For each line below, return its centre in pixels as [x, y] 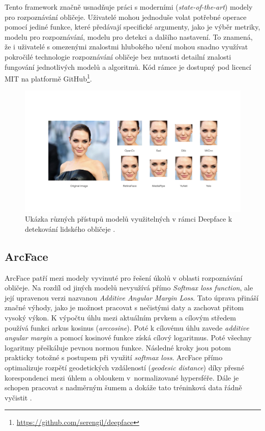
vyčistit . [18, 397]
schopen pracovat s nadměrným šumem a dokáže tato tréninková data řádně [123, 387]
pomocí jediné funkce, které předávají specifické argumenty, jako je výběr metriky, [132, 27]
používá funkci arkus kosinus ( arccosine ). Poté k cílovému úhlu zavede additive [127, 327]
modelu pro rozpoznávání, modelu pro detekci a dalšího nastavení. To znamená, [129, 36]
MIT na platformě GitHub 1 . [48, 78]
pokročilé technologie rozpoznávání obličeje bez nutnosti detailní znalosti [118, 56]
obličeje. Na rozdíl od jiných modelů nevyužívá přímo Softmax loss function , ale [129, 288]
